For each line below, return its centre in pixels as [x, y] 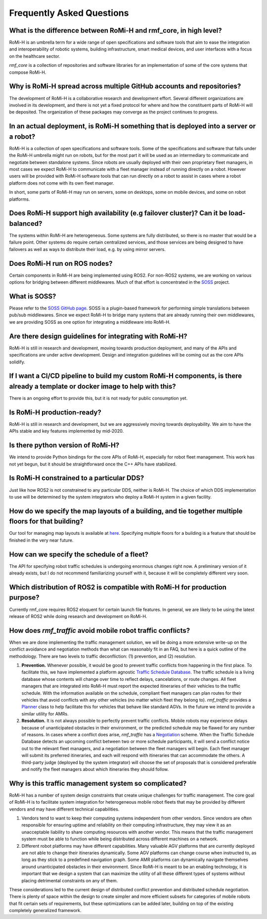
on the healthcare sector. [35, 56]
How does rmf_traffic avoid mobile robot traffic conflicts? [100, 631]
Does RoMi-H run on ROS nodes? [61, 263]
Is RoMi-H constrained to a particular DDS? [77, 478]
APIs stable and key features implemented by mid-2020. [66, 431]
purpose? [24, 597]
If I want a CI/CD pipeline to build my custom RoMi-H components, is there [126, 376]
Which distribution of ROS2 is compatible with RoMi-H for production [118, 587]
